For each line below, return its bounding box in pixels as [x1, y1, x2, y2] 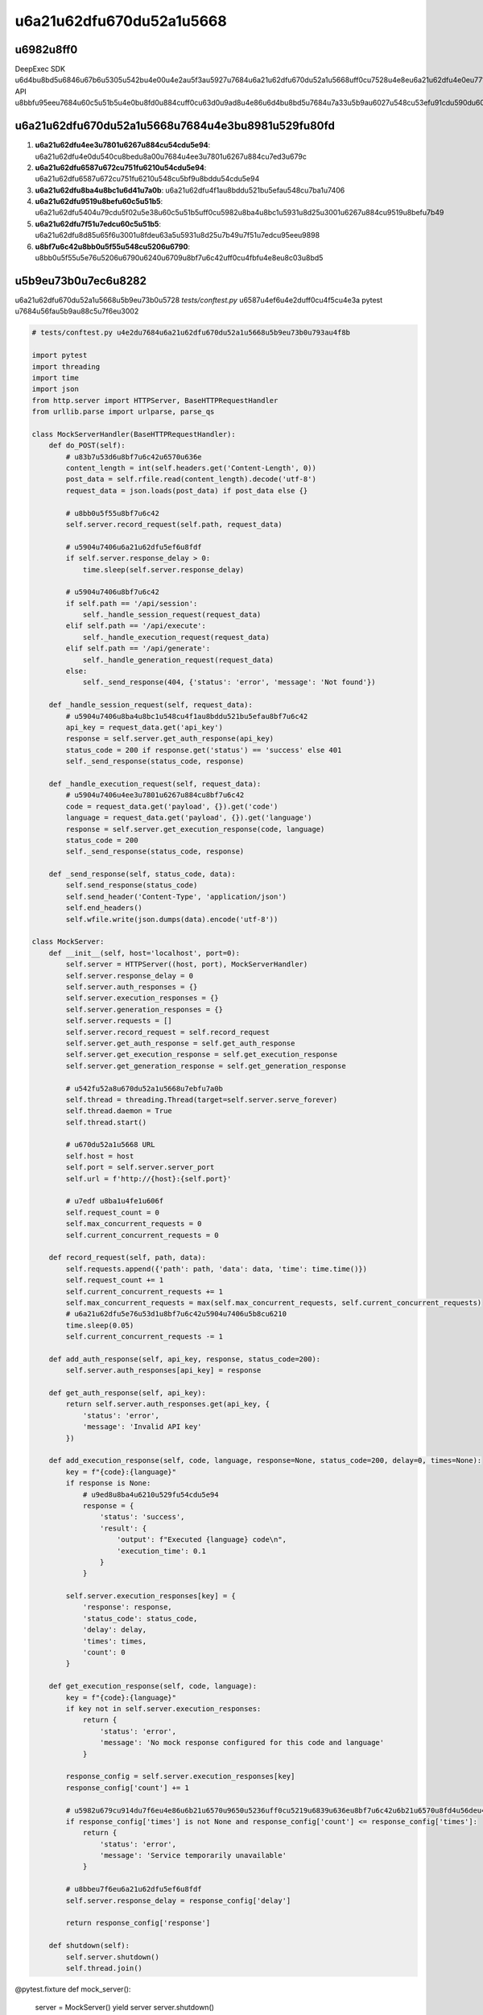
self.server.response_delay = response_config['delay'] [65, 1896, 291, 1905]
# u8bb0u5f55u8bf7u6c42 [65, 509, 160, 517]
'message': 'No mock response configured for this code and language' [99, 1738, 385, 1747]
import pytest [31, 351, 88, 360]
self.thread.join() [65, 1963, 142, 1972]
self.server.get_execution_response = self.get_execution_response [65, 1050, 338, 1059]
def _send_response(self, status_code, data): [48, 870, 237, 879]
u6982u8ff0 [14, 43, 78, 56]
